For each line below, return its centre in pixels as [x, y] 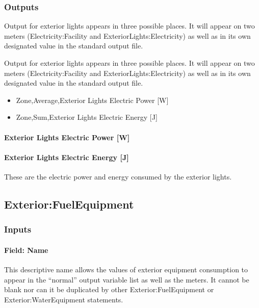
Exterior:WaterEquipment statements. [64, 299]
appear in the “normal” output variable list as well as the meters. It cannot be [127, 279]
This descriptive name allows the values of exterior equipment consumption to [126, 269]
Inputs [18, 229]
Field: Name [26, 250]
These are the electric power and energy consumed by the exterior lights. [118, 176]
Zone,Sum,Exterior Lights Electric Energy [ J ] [87, 117]
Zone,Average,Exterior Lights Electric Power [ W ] [92, 100]
